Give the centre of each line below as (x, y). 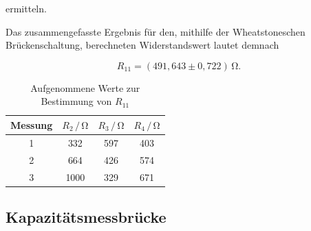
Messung (32, 124)
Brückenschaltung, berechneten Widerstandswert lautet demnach (142, 45)
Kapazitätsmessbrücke (86, 216)
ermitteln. (26, 8)
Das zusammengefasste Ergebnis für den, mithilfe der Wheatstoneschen (155, 31)
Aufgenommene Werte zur (85, 87)
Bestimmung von (76, 101)
